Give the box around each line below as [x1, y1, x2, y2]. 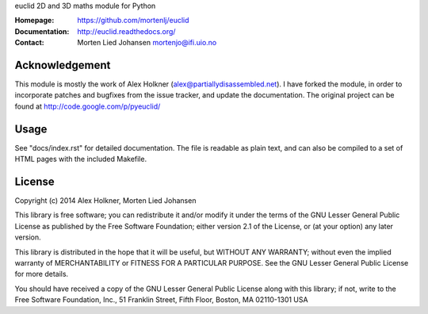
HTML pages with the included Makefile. [14, 155, 147, 164]
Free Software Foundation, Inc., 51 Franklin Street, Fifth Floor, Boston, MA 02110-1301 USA [14, 295, 308, 304]
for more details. [14, 270, 69, 279]
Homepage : [14, 16, 55, 25]
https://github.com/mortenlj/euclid [77, 16, 189, 25]
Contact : [14, 38, 45, 48]
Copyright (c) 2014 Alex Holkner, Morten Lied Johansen [14, 196, 197, 205]
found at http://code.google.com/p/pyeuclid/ [14, 101, 161, 111]
